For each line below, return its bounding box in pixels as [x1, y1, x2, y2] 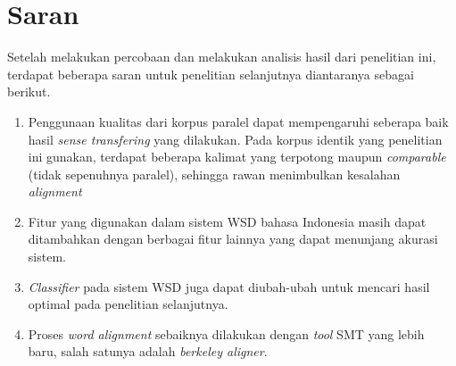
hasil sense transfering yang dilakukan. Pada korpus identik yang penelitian [28, 129, 443, 148]
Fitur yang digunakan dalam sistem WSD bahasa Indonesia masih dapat [28, 212, 427, 230]
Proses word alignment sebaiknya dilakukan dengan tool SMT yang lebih [28, 324, 425, 343]
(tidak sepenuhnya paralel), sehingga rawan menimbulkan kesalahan [28, 164, 401, 183]
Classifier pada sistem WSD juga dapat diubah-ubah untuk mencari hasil [28, 277, 430, 295]
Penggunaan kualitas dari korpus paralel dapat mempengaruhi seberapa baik [28, 112, 449, 130]
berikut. [7, 82, 51, 101]
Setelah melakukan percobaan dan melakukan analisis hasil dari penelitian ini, [7, 47, 436, 66]
